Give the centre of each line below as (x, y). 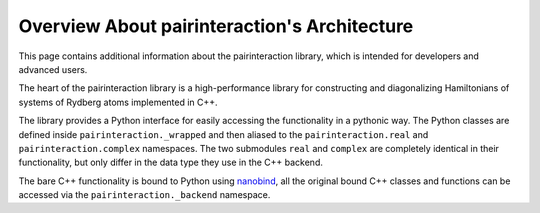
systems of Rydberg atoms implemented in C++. (118, 102)
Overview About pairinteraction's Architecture (216, 26)
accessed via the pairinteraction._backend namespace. (144, 195)
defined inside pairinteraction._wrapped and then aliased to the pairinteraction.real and (223, 134)
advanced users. (53, 69)
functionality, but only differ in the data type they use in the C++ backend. (171, 162)
